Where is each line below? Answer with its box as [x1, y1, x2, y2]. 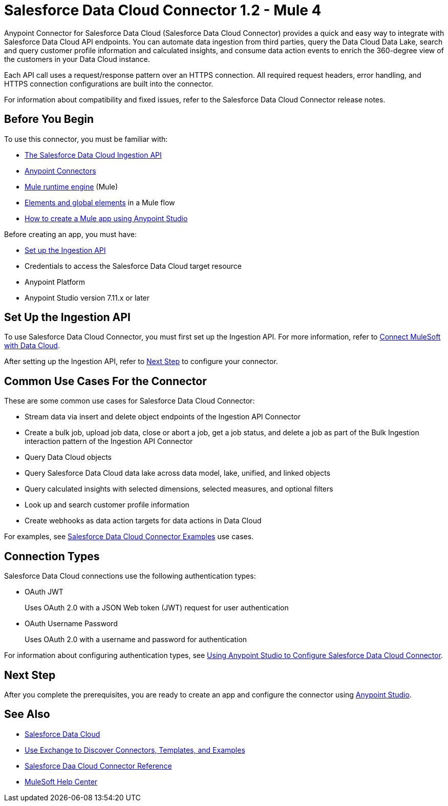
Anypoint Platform [25, 277, 86, 286]
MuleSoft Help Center [25, 777, 98, 786]
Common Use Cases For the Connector [4, 374, 207, 388]
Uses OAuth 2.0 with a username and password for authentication [25, 635, 247, 644]
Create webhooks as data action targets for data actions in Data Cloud [25, 516, 262, 525]
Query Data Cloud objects [25, 453, 112, 462]
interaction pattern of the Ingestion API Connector [25, 437, 193, 446]
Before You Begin [4, 113, 94, 126]
